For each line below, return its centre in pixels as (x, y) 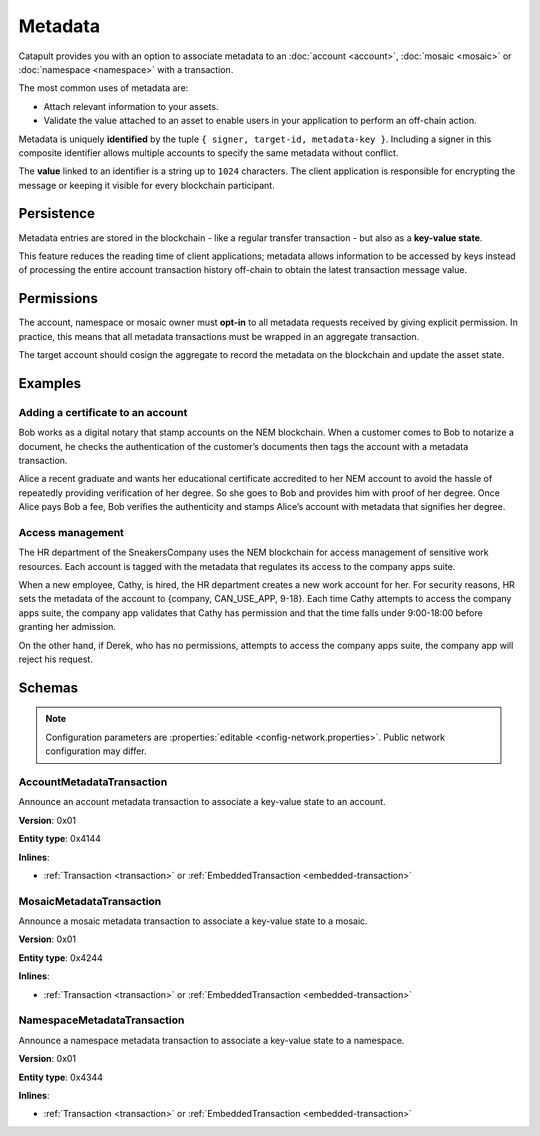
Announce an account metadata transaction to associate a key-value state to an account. (202, 802)
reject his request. (56, 659)
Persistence (56, 213)
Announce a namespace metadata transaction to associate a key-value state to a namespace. (211, 1040)
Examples (50, 383)
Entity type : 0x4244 (61, 957)
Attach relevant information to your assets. (131, 106)
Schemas (48, 687)
